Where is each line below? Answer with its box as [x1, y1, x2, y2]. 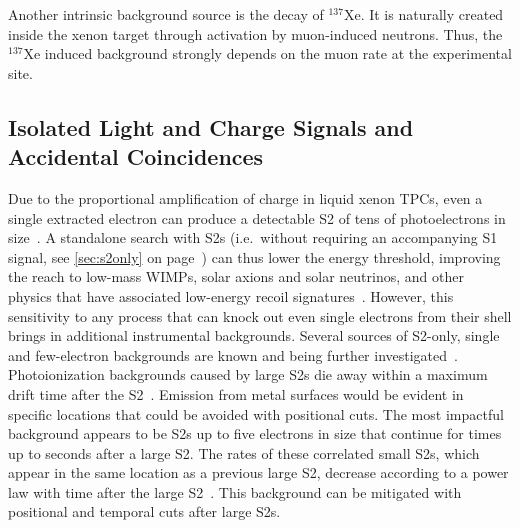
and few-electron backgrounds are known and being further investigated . [8, 344, 458, 365]
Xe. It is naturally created [343, 4, 504, 24]
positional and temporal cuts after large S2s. [8, 501, 281, 522]
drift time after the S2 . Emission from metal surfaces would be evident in [8, 383, 464, 404]
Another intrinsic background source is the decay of [8, 4, 324, 24]
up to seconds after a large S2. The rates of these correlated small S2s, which [8, 442, 480, 463]
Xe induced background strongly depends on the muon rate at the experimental [23, 43, 512, 64]
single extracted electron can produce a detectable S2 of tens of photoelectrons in [8, 207, 506, 228]
